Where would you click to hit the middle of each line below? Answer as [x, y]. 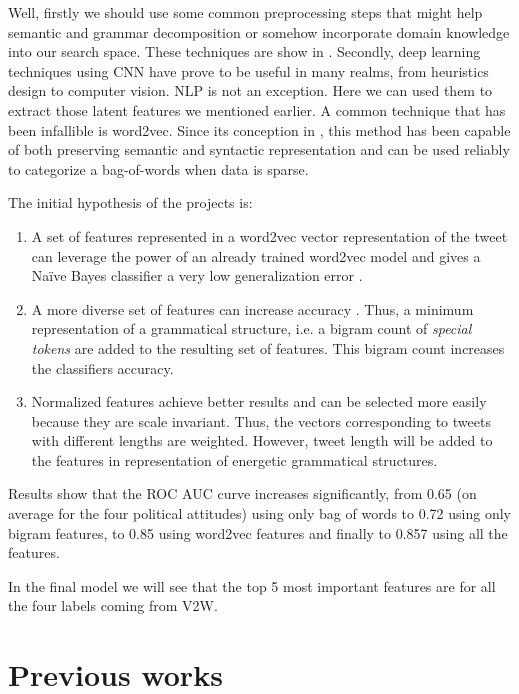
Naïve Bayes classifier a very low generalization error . [197, 275]
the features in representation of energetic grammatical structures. [234, 459]
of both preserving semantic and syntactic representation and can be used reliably [259, 149]
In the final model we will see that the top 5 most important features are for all [252, 585]
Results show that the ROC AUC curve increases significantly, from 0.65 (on [242, 493]
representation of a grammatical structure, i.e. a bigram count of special [251, 328]
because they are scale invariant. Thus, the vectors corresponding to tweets [261, 420]
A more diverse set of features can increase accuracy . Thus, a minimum [252, 308]
